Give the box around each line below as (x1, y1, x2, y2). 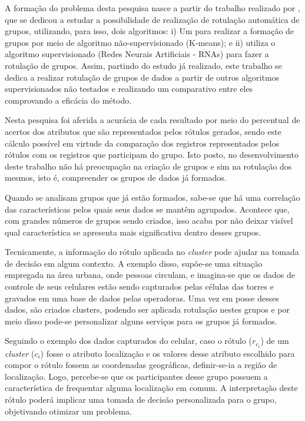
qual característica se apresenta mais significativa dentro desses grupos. (5, 226, 261, 238)
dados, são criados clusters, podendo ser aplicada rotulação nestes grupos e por (5, 303, 290, 316)
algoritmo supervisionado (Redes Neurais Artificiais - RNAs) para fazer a (5, 48, 269, 60)
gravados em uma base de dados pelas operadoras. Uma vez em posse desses (5, 291, 279, 304)
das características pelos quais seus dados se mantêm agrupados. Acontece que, (5, 203, 290, 215)
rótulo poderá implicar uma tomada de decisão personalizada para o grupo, (5, 393, 277, 405)
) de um (260, 334, 289, 347)
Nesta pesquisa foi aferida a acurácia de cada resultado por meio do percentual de (5, 114, 300, 126)
